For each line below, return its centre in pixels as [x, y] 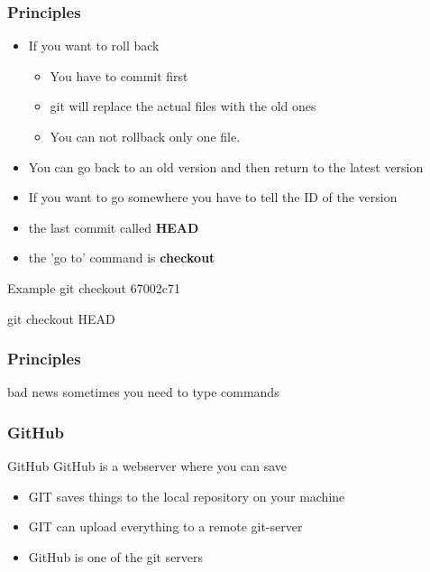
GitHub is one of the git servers [116, 556]
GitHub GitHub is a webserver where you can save [147, 466]
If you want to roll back [94, 46]
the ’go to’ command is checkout [122, 258]
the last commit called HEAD [114, 227]
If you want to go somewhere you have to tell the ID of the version [213, 197]
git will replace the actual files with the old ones [183, 106]
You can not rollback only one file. [145, 136]
